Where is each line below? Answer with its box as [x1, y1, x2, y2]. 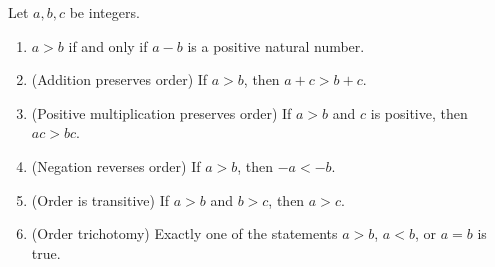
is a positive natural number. [187, 35, 365, 56]
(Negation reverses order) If [31, 155, 201, 176]
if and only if [68, 35, 148, 56]
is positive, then [370, 102, 468, 123]
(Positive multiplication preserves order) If [31, 102, 292, 123]
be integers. [69, 2, 140, 22]
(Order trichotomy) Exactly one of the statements [31, 223, 338, 244]
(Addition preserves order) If [31, 69, 208, 90]
